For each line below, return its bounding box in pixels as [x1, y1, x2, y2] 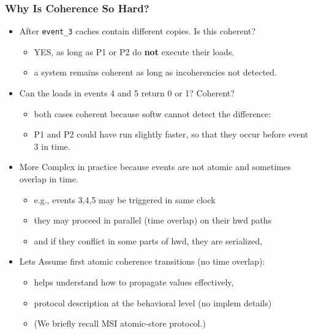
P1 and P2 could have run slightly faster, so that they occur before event [34, 128, 309, 141]
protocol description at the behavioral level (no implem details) [34, 296, 272, 309]
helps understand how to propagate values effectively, [34, 276, 234, 288]
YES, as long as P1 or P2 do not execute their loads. [34, 45, 235, 58]
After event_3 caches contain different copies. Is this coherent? [19, 25, 256, 37]
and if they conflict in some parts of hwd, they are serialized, [34, 234, 263, 247]
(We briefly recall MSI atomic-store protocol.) [34, 317, 206, 330]
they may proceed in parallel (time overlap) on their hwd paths [34, 214, 272, 227]
